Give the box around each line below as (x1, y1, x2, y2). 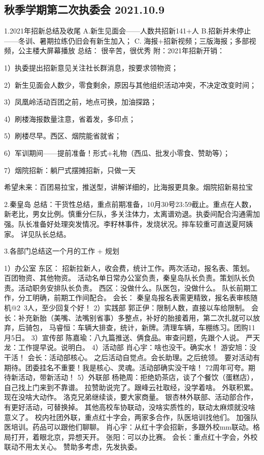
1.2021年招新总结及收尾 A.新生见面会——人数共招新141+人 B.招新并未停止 (4, 25, 251, 36)
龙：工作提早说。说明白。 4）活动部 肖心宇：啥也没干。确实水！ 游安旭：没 (4, 342, 256, 353)
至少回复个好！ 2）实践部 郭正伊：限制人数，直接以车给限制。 (41, 302, 249, 313)
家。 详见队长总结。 (4, 228, 71, 239)
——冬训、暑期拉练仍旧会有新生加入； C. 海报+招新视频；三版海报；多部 (4, 35, 249, 46)
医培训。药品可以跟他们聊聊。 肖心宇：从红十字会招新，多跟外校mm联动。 (4, 422, 253, 432)
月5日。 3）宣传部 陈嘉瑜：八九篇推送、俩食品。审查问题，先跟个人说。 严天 (4, 332, 260, 342)
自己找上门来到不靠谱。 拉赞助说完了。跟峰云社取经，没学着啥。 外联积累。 (4, 381, 258, 392)
